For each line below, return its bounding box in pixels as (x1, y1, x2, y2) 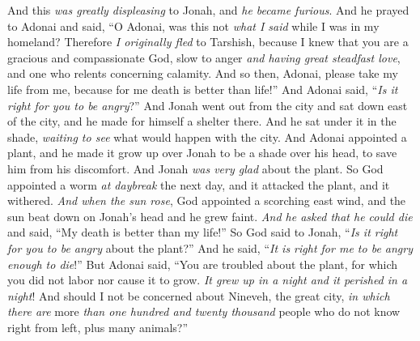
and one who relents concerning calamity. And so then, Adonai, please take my (7, 65, 398, 82)
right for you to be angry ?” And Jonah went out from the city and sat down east (7, 96, 408, 113)
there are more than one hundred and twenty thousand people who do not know (7, 303, 401, 320)
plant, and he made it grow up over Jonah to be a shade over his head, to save (7, 144, 397, 161)
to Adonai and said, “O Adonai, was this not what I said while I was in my (7, 17, 380, 34)
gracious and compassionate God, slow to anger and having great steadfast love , (7, 49, 401, 66)
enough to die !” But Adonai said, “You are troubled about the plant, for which (7, 255, 398, 272)
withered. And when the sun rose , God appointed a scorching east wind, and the (7, 192, 406, 209)
